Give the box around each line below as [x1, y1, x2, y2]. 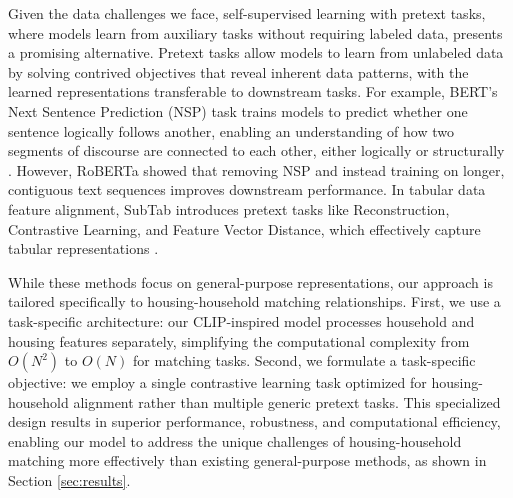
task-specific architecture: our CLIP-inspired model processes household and [8, 310, 475, 331]
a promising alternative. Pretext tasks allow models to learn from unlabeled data [8, 42, 504, 63]
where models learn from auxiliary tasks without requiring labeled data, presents [8, 22, 503, 43]
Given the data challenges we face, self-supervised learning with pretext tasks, [8, 3, 486, 23]
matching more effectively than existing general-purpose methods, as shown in [8, 450, 487, 471]
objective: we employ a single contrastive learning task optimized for [8, 372, 427, 393]
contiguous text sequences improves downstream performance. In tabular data [8, 179, 486, 200]
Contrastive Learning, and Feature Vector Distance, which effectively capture [8, 218, 481, 239]
